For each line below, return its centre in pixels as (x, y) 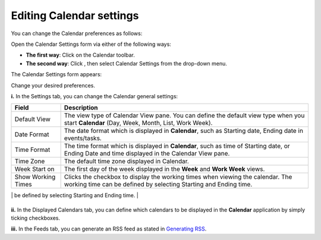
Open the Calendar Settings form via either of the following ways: (91, 44)
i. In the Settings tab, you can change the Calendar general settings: (95, 96)
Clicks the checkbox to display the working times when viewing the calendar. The (178, 177)
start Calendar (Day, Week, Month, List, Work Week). (138, 123)
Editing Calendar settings (75, 15)
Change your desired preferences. (53, 85)
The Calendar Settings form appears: (56, 74)
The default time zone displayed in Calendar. (127, 161)
